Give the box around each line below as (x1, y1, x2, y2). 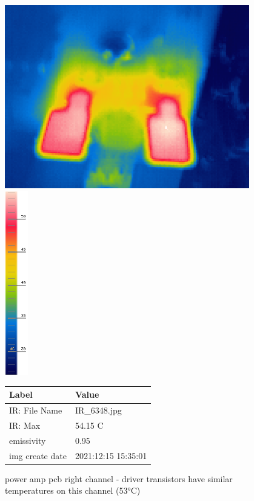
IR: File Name (9, 404, 62, 417)
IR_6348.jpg (75, 404, 122, 417)
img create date (9, 449, 67, 462)
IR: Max (9, 419, 41, 432)
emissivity (9, 434, 46, 446)
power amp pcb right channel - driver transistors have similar (5, 472, 233, 485)
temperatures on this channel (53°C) (5, 484, 141, 497)
